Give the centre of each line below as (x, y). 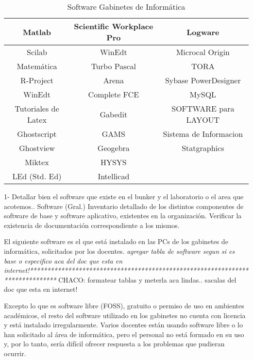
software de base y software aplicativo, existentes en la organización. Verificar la (123, 216)
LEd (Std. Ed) (37, 176)
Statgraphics (203, 148)
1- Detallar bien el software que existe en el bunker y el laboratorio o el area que (124, 196)
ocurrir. (15, 353)
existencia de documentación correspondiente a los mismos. (92, 225)
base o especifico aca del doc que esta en (63, 260)
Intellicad (114, 176)
